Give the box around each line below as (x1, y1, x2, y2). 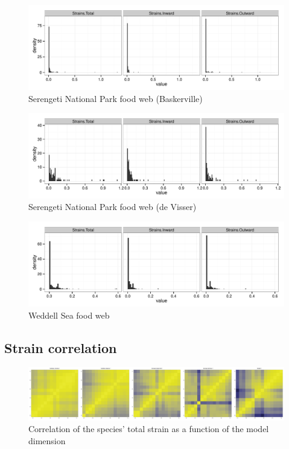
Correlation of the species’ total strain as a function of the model (28, 422, 269, 435)
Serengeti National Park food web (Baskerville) (28, 92, 203, 104)
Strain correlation (4, 338, 117, 357)
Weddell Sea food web (28, 308, 110, 321)
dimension (28, 434, 66, 447)
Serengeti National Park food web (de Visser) (28, 200, 197, 213)
